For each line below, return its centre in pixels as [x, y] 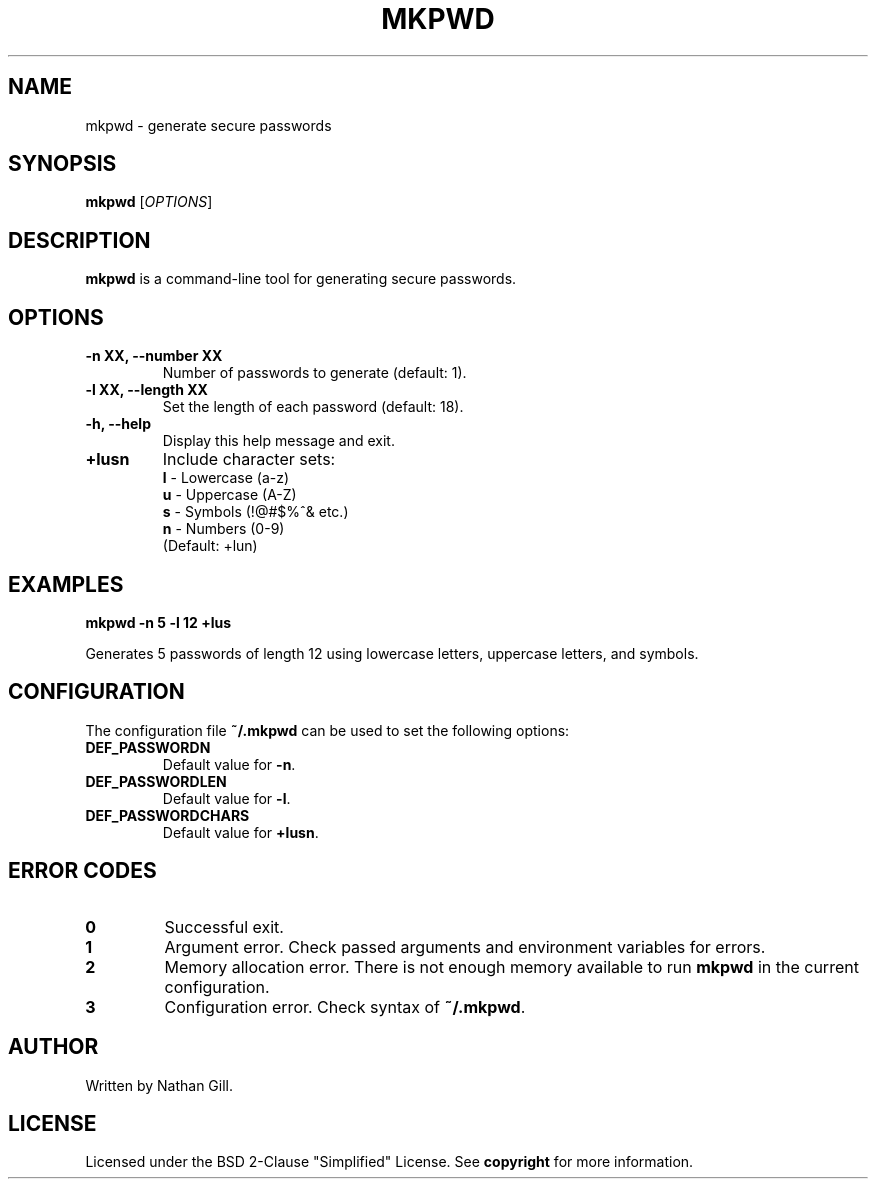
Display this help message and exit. [278, 441]
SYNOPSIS [62, 164]
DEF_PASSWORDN [148, 747]
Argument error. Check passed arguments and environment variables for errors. [465, 946]
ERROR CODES [82, 871]
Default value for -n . [229, 764]
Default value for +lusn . [240, 832]
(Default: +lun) [210, 546]
